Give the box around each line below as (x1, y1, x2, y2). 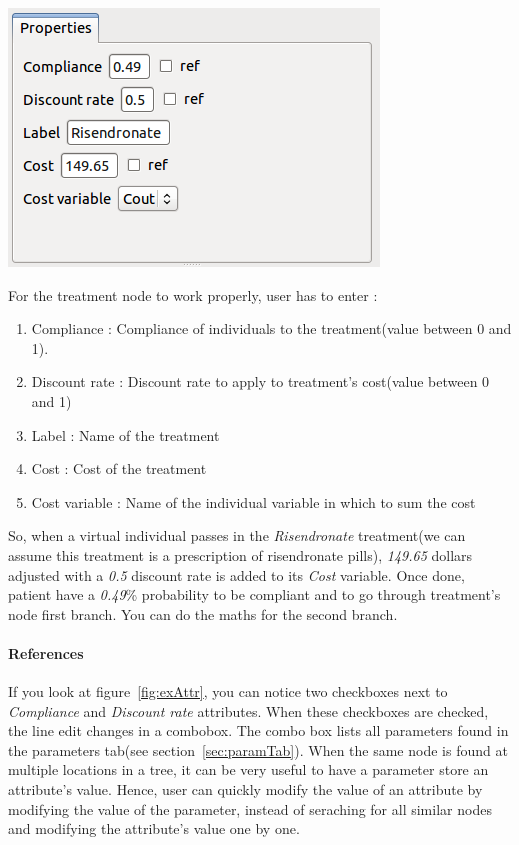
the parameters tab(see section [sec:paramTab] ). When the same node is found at (8, 739, 508, 760)
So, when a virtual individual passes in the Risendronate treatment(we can (8, 525, 466, 546)
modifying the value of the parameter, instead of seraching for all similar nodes (8, 798, 492, 819)
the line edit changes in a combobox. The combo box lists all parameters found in (8, 720, 509, 741)
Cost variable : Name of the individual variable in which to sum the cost (31, 491, 476, 512)
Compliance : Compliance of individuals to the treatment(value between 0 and (31, 318, 512, 339)
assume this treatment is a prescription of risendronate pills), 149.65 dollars (8, 544, 473, 565)
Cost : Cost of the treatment (31, 458, 207, 479)
